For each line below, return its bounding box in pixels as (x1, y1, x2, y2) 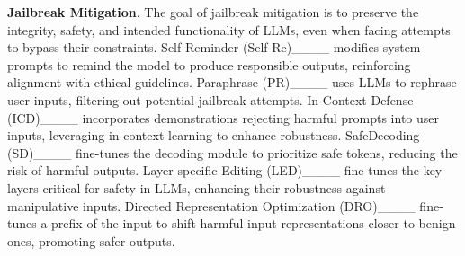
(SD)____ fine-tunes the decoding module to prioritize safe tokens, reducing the (7, 143, 458, 162)
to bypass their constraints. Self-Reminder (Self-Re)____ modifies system (7, 38, 421, 57)
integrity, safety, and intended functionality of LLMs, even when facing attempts (7, 20, 451, 39)
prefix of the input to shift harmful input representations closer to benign (51, 214, 456, 233)
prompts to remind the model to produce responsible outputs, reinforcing (7, 55, 411, 74)
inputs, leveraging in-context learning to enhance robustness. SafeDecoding (7, 126, 420, 145)
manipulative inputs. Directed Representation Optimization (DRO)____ (7, 196, 416, 215)
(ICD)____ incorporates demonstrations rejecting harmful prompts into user (7, 108, 439, 127)
